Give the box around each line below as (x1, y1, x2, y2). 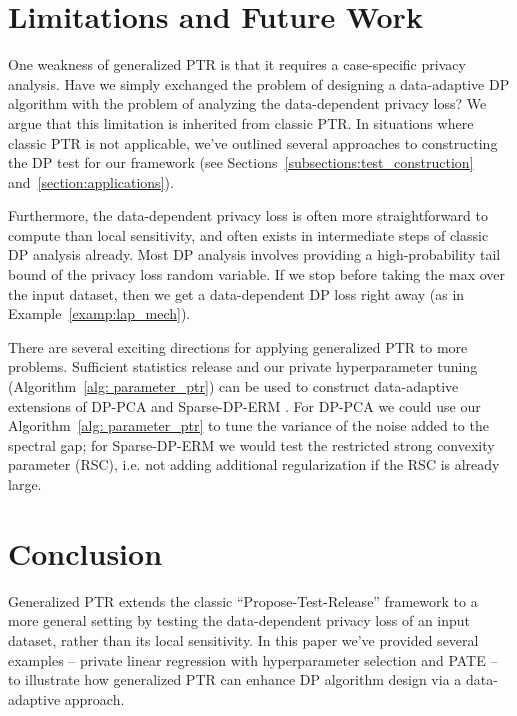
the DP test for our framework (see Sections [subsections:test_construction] (8, 152, 474, 173)
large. (8, 474, 42, 494)
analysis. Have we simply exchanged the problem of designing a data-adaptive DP (8, 73, 510, 94)
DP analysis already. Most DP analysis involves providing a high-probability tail (8, 244, 501, 265)
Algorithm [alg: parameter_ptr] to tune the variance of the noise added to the (8, 415, 489, 436)
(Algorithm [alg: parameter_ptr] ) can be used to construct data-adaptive (8, 376, 459, 397)
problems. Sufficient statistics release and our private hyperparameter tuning (8, 356, 478, 377)
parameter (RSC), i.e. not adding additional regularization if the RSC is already (8, 454, 500, 475)
